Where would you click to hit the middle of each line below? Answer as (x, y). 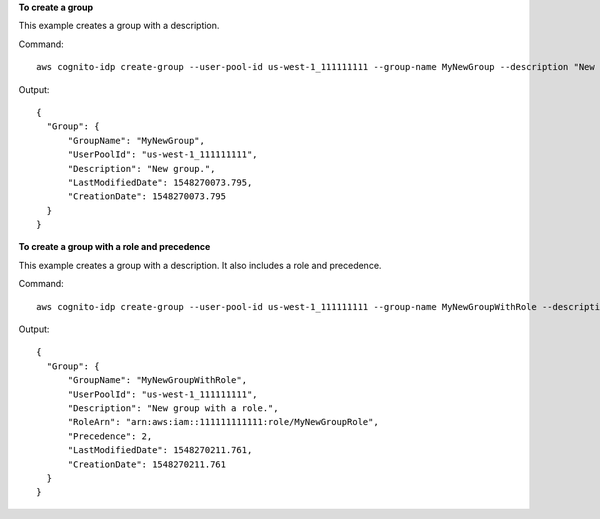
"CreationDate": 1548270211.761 (147, 464)
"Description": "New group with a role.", (173, 408)
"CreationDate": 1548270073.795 (147, 196)
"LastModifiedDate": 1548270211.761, (160, 450)
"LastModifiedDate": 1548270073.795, (160, 182)
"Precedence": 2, (110, 436)
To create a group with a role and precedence (114, 247)
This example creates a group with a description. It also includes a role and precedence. (200, 265)
